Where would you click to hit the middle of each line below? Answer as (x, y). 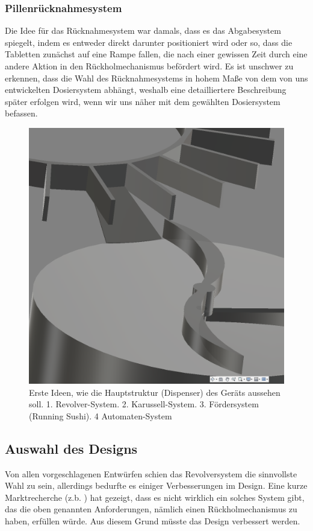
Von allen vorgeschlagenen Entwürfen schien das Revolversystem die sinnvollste (151, 473)
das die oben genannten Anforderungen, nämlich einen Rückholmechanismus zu (151, 509)
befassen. (21, 113)
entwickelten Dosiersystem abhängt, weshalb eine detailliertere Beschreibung (146, 90)
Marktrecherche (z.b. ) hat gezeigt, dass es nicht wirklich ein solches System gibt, (155, 497)
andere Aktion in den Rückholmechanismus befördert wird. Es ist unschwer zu (149, 66)
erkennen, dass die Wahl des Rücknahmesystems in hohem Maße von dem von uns (156, 78)
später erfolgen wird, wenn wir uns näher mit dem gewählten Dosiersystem (143, 101)
